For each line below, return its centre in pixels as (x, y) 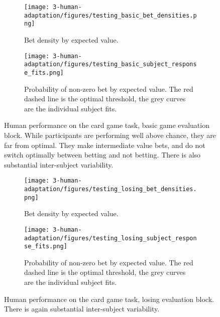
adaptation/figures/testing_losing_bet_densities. (111, 189)
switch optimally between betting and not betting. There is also (102, 155)
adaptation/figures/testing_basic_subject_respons (111, 64)
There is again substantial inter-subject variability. (82, 309)
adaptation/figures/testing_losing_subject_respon (111, 238)
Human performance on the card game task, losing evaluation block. (109, 299)
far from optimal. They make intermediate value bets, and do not (105, 145)
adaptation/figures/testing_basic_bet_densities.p (111, 15)
